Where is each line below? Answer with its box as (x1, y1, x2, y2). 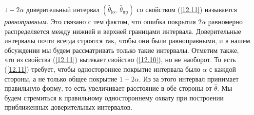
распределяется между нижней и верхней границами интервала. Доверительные (4, 26, 241, 36)
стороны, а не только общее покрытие (4, 73, 117, 83)
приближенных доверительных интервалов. (4, 102, 133, 112)
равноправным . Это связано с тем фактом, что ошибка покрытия (4, 16, 196, 26)
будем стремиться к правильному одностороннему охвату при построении (4, 92, 224, 102)
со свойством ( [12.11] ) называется (137, 4, 237, 14)
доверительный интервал (26, 4, 99, 14)
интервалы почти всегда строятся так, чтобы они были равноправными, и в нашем (4, 35, 250, 46)
